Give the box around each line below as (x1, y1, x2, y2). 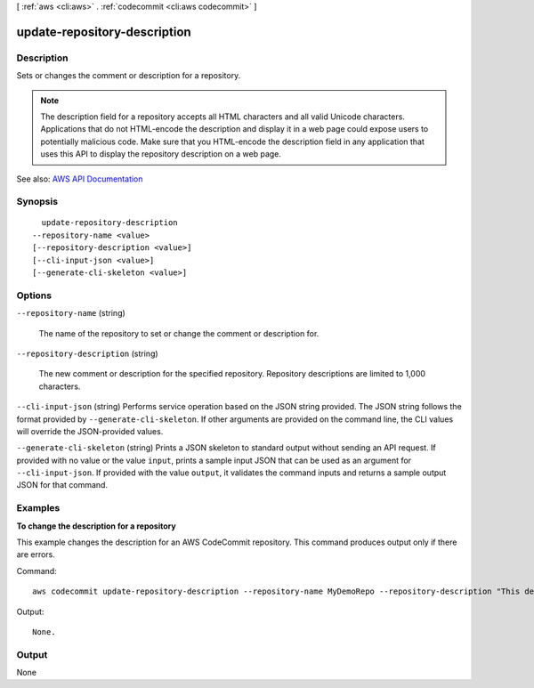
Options (16, 289, 53, 302)
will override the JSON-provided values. (16, 425, 164, 436)
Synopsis (16, 196, 58, 208)
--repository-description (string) (16, 348, 159, 359)
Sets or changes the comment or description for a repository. (16, 70, 241, 81)
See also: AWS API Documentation (16, 174, 143, 184)
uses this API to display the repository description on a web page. (40, 149, 282, 159)
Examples (16, 502, 61, 514)
